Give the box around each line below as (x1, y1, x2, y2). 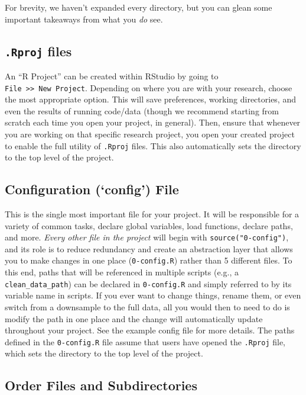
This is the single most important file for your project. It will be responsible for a (5, 208, 300, 220)
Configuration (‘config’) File (5, 180, 179, 198)
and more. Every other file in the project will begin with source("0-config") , (5, 231, 289, 243)
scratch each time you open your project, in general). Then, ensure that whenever (5, 116, 301, 129)
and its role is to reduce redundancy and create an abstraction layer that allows (5, 242, 293, 255)
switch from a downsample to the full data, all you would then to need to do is (5, 300, 290, 313)
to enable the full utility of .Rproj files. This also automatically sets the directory (5, 139, 301, 152)
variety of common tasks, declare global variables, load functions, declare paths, (5, 219, 293, 232)
